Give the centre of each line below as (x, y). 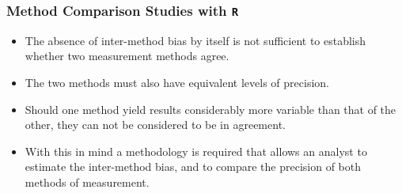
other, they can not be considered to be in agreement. (155, 125)
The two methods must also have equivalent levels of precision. (177, 82)
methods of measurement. (87, 182)
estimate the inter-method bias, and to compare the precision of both (193, 167)
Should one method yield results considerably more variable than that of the (210, 109)
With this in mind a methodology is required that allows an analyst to (196, 151)
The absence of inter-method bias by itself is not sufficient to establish (195, 40)
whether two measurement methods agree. (127, 56)
